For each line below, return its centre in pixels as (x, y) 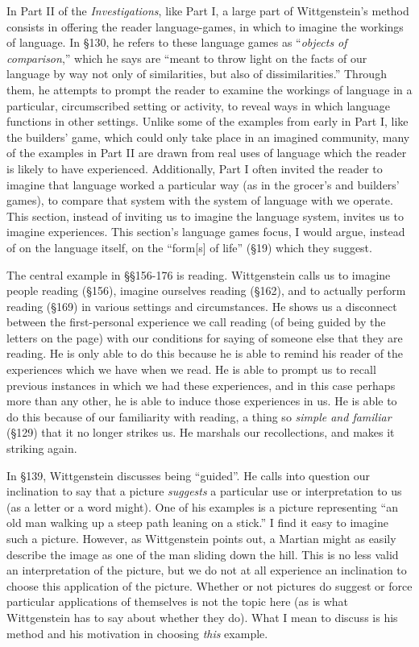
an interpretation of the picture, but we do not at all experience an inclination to (207, 570)
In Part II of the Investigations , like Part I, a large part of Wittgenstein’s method (208, 10)
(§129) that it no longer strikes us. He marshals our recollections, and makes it (201, 432)
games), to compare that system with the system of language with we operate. (200, 200)
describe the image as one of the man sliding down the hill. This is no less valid (203, 554)
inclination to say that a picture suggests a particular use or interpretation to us (204, 491)
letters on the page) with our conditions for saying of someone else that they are (205, 337)
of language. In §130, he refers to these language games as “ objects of (177, 42)
